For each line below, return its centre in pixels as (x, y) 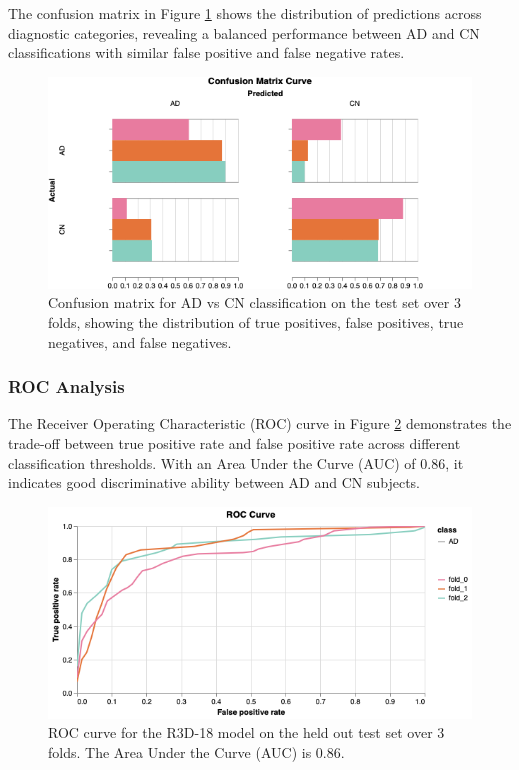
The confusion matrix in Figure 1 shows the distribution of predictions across (245, 13)
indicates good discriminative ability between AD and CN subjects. (214, 482)
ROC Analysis (66, 386)
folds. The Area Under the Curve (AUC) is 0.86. (196, 751)
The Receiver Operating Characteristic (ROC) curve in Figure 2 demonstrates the (260, 423)
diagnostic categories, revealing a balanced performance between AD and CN (244, 32)
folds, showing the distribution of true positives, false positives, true (256, 321)
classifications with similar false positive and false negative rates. (206, 52)
